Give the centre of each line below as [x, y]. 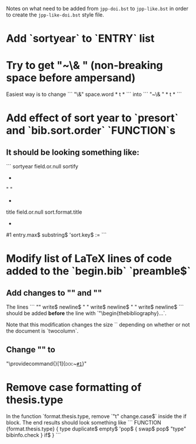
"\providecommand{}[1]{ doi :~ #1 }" [46, 363]
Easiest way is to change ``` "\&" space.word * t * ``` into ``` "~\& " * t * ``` [94, 94]
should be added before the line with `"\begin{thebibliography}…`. [86, 313]
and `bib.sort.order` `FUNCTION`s [91, 130]
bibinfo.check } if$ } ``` [34, 435]
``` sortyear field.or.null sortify [42, 167]
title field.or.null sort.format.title [44, 212]
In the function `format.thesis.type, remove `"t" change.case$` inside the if [96, 416]
